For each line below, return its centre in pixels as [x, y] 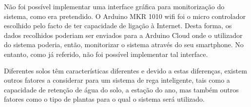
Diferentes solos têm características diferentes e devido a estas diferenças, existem [125, 70]
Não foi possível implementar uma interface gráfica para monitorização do [114, 6]
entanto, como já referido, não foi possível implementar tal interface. [106, 54]
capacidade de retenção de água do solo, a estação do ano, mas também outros [121, 89]
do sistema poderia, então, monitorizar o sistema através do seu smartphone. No [124, 45]
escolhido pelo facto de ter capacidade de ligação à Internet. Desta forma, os [118, 26]
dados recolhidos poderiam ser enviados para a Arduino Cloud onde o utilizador [123, 35]
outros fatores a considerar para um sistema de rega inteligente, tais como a [117, 80]
